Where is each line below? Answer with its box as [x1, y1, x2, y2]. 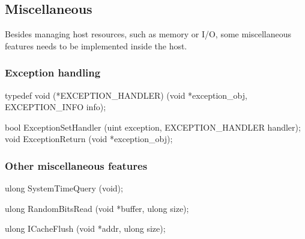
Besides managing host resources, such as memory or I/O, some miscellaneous [5, 28, 292, 40]
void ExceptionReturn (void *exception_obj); [5, 132, 173, 145]
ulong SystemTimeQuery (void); [5, 182, 123, 194]
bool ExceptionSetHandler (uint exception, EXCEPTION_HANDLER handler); [5, 120, 301, 133]
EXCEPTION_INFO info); [5, 101, 106, 113]
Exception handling [5, 65, 101, 80]
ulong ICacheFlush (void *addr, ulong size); [5, 222, 166, 235]
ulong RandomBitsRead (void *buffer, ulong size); [5, 202, 189, 214]
